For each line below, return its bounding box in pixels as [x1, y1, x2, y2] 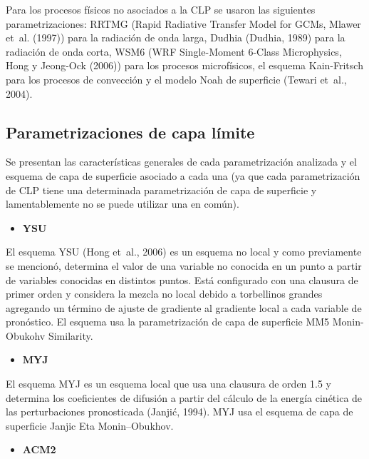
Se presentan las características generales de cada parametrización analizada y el [6, 154, 357, 169]
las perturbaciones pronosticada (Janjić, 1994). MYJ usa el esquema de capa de [6, 404, 353, 419]
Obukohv [6, 328, 46, 343]
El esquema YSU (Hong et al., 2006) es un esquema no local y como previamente [6, 244, 362, 259]
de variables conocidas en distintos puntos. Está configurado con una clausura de [6, 272, 358, 287]
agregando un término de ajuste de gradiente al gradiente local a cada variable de [6, 300, 362, 315]
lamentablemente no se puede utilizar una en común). [6, 196, 239, 211]
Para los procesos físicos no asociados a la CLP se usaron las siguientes [6, 2, 316, 16]
